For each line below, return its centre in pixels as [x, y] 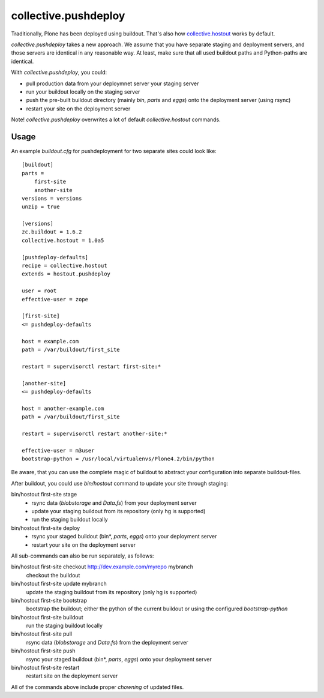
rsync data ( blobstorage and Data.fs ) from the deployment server [107, 642]
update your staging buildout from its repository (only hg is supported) [118, 511]
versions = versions [52, 198]
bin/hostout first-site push [43, 651]
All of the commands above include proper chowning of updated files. [97, 687]
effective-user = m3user [58, 450]
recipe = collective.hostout [64, 266]
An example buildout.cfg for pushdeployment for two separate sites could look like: [114, 151]
